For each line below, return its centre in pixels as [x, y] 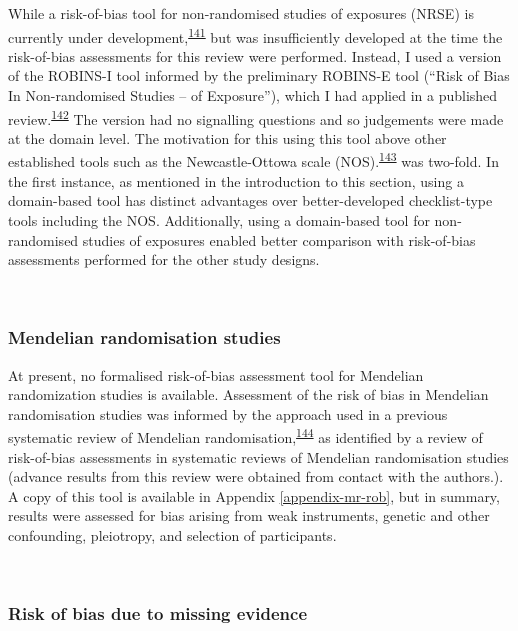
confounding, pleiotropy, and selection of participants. [172, 534]
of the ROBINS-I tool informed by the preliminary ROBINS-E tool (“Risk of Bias [259, 75]
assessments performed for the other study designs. [164, 259]
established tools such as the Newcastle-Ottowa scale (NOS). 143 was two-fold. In [253, 160]
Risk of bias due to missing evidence [158, 613]
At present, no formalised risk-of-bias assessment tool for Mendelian [216, 374]
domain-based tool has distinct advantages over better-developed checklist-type [250, 200]
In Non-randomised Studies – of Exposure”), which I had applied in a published [253, 95]
